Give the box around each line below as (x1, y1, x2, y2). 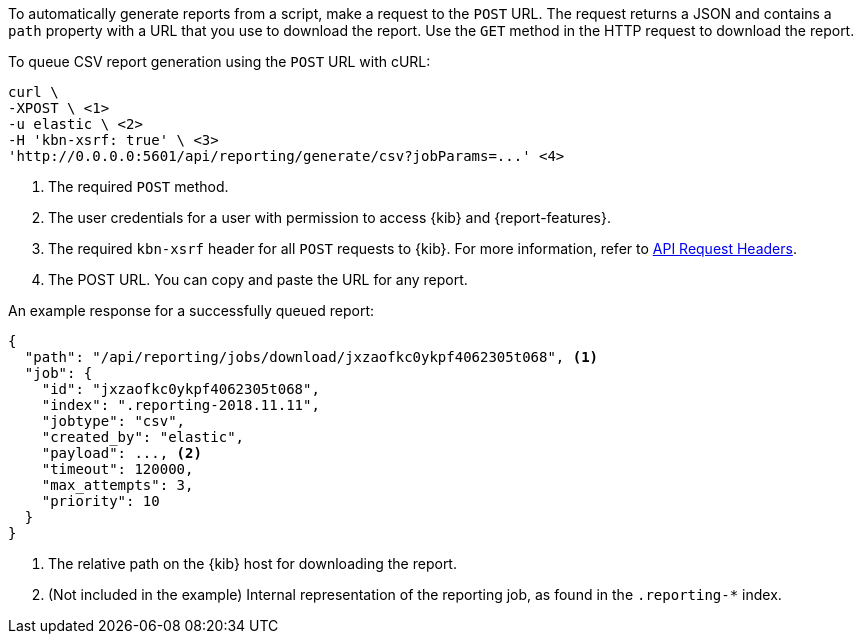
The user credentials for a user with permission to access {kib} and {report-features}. (48, 209, 611, 226)
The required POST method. (48, 178, 229, 195)
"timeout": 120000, (41, 461, 194, 477)
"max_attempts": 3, (41, 477, 194, 493)
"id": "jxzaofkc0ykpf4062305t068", (41, 381, 320, 397)
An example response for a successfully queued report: (8, 302, 374, 319)
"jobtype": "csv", (41, 413, 186, 429)
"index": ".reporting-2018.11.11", (41, 397, 320, 413)
